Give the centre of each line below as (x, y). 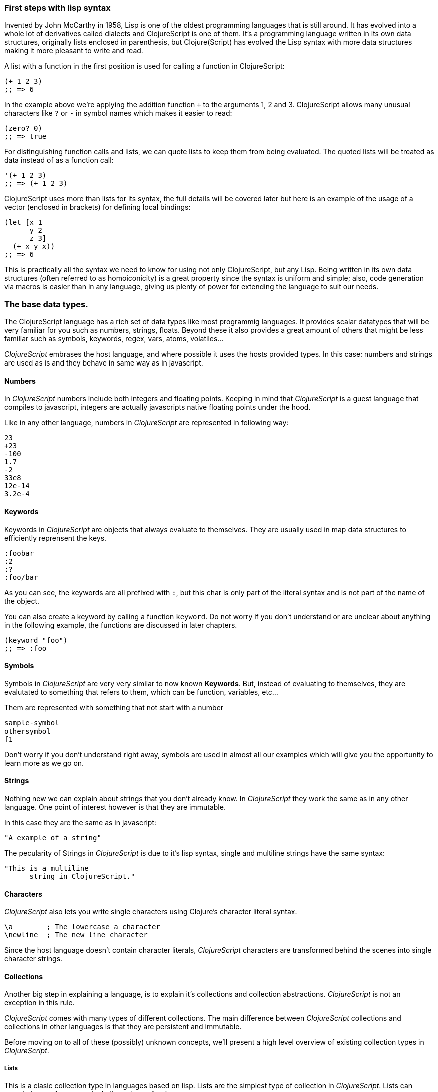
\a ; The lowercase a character (82, 927)
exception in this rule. (39, 1003)
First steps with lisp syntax (57, 8)
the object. (22, 601)
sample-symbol (32, 723)
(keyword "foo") (36, 640)
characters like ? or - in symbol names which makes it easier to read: (118, 113)
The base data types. (46, 304)
